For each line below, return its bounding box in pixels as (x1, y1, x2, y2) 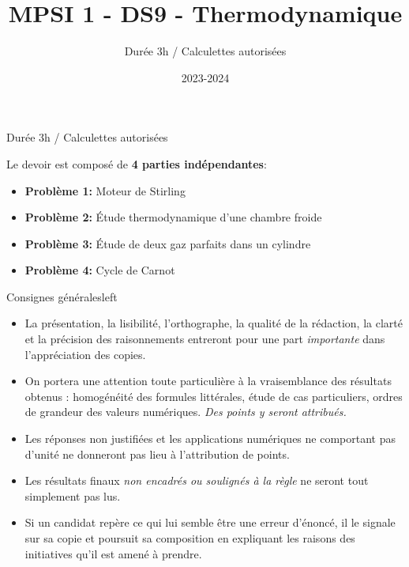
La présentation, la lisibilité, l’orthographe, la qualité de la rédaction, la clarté (24, 315, 403, 331)
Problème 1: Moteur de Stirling (24, 182, 186, 198)
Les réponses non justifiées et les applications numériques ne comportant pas (24, 430, 396, 447)
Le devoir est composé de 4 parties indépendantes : (6, 155, 267, 172)
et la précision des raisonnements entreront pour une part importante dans (24, 331, 385, 347)
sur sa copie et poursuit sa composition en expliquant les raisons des (24, 530, 355, 546)
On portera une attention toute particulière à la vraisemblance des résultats (24, 372, 392, 389)
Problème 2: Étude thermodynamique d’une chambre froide (24, 209, 322, 225)
